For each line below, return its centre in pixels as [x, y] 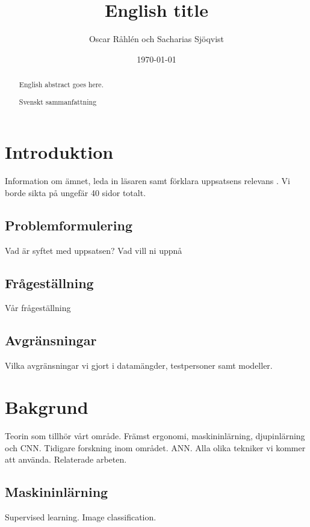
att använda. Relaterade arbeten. [66, 459]
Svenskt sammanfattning [58, 101]
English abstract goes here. [61, 85]
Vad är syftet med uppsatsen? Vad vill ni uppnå [94, 250]
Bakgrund [47, 407]
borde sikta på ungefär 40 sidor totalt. [76, 192]
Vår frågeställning [38, 308]
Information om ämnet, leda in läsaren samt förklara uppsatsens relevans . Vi [147, 181]
